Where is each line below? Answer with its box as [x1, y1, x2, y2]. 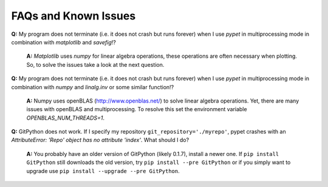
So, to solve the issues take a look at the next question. [26, 61, 165, 68]
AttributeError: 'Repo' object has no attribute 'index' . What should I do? [11, 137, 190, 144]
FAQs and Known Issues [11, 9, 136, 22]
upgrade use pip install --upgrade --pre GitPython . [26, 167, 180, 174]
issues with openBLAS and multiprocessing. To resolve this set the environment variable [26, 106, 247, 113]
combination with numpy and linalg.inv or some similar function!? [11, 83, 174, 90]
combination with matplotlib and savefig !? [11, 38, 117, 46]
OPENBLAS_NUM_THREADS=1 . [26, 114, 105, 121]
